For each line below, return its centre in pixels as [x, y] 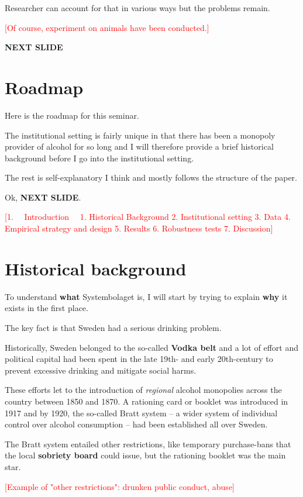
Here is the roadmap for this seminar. [72, 115]
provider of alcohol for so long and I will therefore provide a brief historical [139, 146]
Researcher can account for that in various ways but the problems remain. [137, 8]
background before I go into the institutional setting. [99, 158]
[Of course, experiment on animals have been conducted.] [107, 27]
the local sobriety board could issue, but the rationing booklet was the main [145, 455]
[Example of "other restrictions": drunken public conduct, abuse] [120, 486]
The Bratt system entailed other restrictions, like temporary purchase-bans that [148, 443]
